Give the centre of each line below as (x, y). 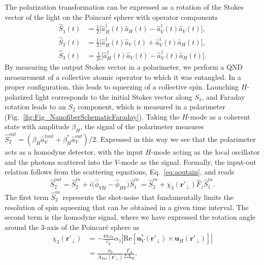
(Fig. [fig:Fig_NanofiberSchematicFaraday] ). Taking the (92, 116)
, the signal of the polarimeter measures (142, 126)
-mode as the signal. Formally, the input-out (187, 161)
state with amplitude (37, 126)
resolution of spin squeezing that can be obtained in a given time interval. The (127, 207)
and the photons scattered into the (59, 161)
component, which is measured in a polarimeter (152, 107)
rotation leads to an (35, 107)
